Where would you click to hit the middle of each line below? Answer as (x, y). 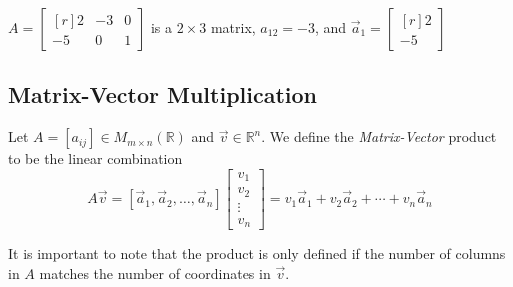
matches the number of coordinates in (155, 272)
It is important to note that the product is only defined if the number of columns (257, 253)
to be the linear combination (95, 158)
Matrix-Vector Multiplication (162, 94)
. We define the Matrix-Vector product (379, 136)
